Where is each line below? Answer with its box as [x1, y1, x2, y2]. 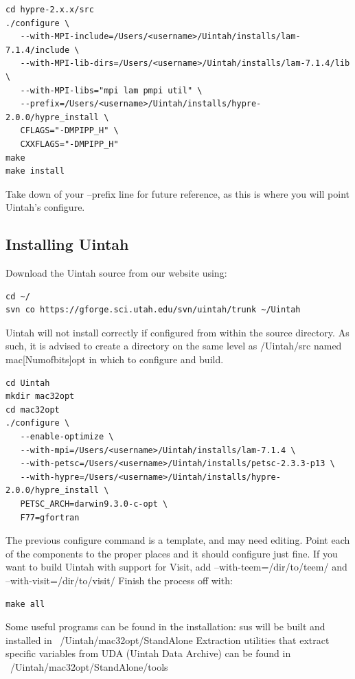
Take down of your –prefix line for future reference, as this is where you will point [5, 186, 350, 200]
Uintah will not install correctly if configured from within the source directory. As [5, 325, 350, 339]
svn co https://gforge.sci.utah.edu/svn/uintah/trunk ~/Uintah [5, 305, 301, 315]
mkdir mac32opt [5, 391, 75, 402]
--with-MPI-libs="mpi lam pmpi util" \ [20, 85, 203, 95]
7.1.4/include [5, 45, 70, 55]
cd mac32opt [5, 404, 60, 415]
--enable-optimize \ [20, 432, 114, 442]
